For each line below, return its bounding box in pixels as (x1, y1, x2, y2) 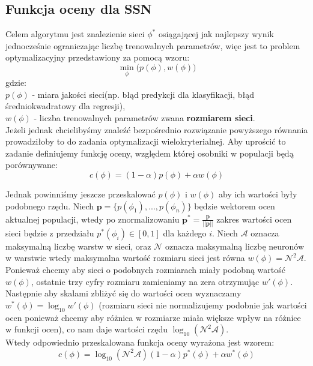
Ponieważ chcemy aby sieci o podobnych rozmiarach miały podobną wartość (5, 263, 285, 276)
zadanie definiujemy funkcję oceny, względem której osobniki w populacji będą (5, 146, 294, 159)
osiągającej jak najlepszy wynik (158, 28, 274, 40)
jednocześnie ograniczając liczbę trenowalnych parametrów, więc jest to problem (5, 39, 300, 52)
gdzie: (5, 76, 26, 89)
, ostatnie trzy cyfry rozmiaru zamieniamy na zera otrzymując (31, 275, 260, 287)
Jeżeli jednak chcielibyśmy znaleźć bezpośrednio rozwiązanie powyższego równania (5, 123, 308, 136)
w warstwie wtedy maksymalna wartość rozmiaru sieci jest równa (5, 251, 245, 264)
